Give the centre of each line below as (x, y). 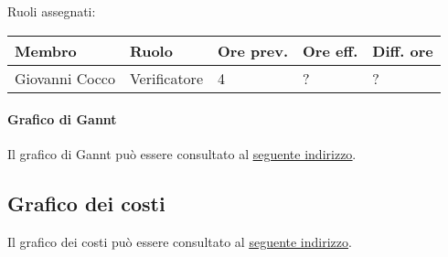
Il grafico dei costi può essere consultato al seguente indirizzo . (180, 242)
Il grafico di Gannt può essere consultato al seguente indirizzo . (182, 154)
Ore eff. (331, 50)
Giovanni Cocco (65, 78)
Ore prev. (253, 50)
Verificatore (166, 78)
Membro (46, 50)
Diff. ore (403, 50)
